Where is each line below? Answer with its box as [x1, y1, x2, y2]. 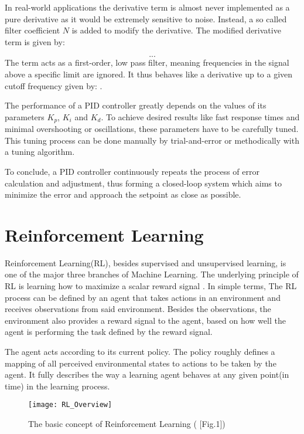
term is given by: [5, 35, 65, 48]
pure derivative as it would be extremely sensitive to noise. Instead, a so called [5, 12, 287, 25]
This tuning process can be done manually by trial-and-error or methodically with [5, 134, 299, 146]
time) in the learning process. [5, 379, 110, 392]
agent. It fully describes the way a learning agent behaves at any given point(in [5, 368, 289, 381]
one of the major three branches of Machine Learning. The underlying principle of [5, 268, 299, 280]
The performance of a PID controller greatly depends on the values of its [5, 99, 267, 111]
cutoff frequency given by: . [5, 79, 103, 91]
